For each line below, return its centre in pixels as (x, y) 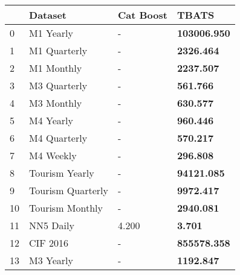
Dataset (48, 15)
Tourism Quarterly (69, 190)
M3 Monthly (56, 103)
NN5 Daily (52, 225)
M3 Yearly (51, 260)
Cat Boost (142, 15)
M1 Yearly (51, 33)
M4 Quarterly (58, 138)
